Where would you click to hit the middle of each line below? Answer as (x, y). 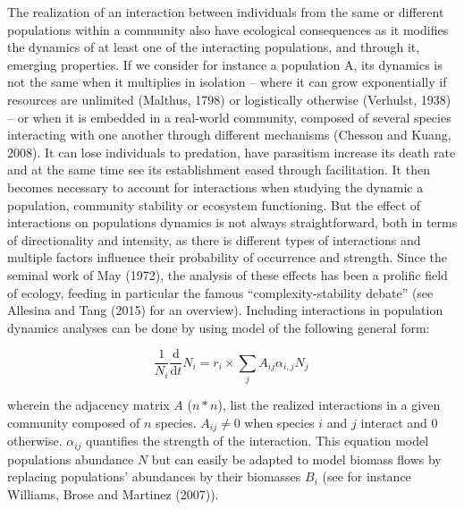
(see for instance (367, 476)
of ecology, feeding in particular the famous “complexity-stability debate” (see (220, 292)
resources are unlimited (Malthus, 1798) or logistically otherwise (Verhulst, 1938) (229, 99)
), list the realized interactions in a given (329, 405)
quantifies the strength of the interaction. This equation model (257, 441)
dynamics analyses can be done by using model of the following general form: (219, 327)
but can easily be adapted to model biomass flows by (296, 459)
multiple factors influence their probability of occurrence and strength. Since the (227, 257)
